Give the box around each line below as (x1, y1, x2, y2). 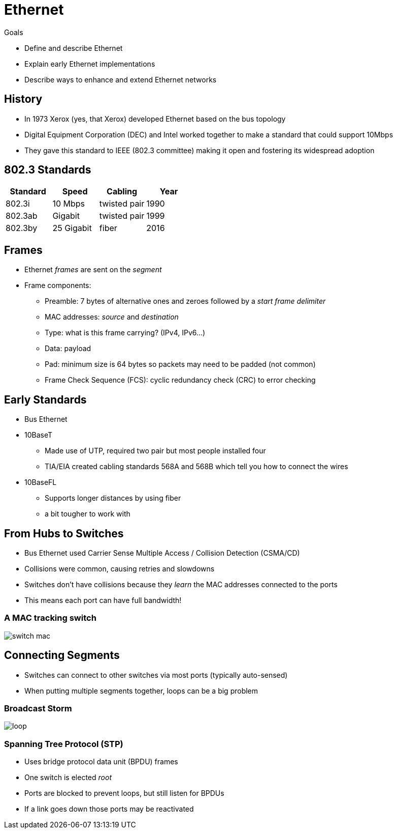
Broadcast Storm (4, 703, 72, 713)
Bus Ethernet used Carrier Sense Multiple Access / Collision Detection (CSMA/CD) (24, 548, 300, 557)
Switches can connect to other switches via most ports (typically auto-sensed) (24, 670, 288, 679)
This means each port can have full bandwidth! (24, 595, 182, 605)
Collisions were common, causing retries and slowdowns (24, 564, 215, 573)
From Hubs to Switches (4, 527, 124, 540)
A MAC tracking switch (4, 613, 96, 623)
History (4, 93, 43, 106)
